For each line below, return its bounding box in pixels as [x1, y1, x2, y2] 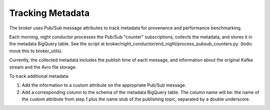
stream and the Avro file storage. [9, 64, 77, 70]
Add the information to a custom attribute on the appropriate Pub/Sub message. [21, 82, 186, 88]
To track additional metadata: [9, 73, 69, 79]
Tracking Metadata [9, 7, 90, 18]
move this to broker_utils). [9, 48, 62, 54]
